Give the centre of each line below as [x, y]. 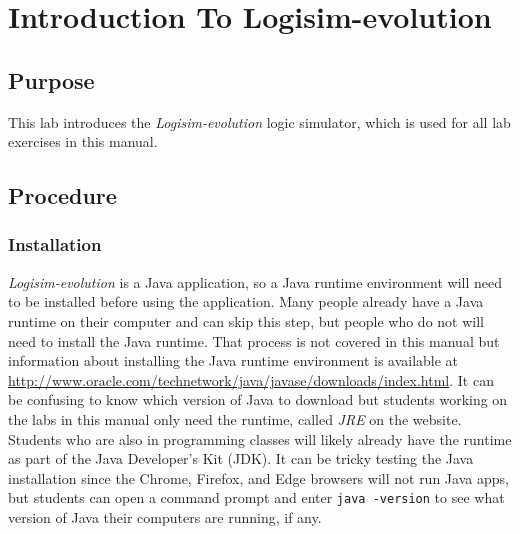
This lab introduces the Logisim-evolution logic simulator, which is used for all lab [259, 121]
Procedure [62, 195]
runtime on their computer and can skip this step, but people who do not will [246, 320]
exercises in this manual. [83, 141]
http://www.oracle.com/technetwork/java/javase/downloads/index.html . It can [251, 379]
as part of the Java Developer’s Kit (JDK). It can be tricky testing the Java [241, 458]
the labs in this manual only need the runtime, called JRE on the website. [235, 418]
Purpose [51, 79]
